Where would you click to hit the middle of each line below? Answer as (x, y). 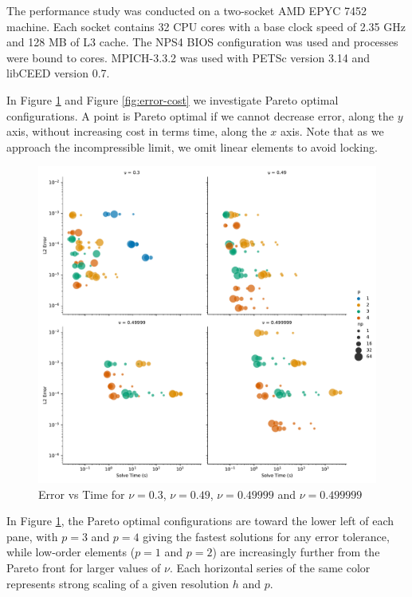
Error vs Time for (82, 494)
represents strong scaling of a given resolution (118, 583)
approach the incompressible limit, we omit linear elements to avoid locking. (192, 146)
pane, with (32, 536)
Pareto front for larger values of (84, 567)
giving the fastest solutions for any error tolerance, (266, 536)
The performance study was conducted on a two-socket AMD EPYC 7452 (186, 10)
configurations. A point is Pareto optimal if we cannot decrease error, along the (200, 115)
